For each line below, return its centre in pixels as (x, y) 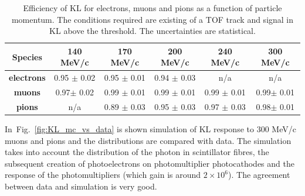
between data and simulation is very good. (81, 186)
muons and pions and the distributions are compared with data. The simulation (148, 140)
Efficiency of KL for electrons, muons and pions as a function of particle (152, 8)
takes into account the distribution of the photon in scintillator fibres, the (137, 152)
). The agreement (259, 175)
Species (27, 56)
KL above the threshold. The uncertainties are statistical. (152, 31)
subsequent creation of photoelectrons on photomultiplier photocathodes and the (150, 163)
